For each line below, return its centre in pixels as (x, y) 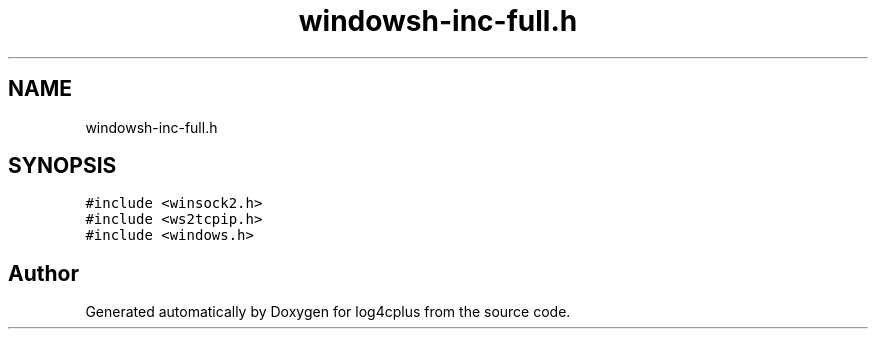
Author (43, 273)
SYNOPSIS (62, 166)
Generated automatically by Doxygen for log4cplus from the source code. (328, 312)
